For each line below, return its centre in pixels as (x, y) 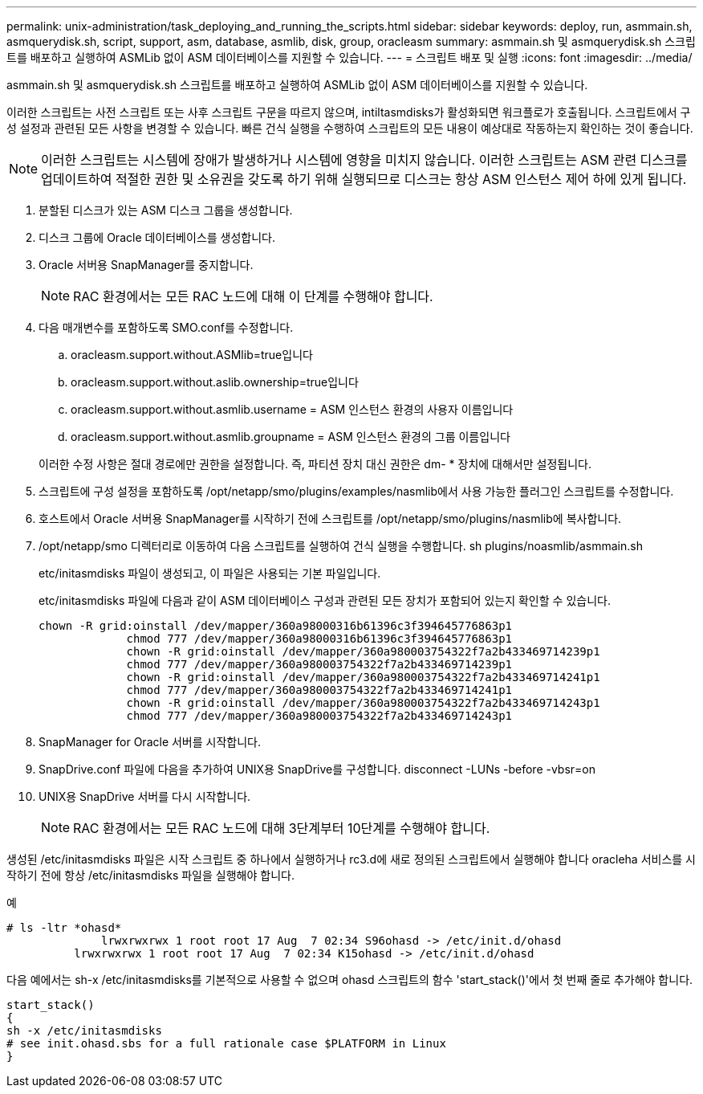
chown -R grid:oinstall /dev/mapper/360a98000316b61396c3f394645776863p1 (276, 626)
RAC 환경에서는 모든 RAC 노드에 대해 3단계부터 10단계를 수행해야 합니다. (282, 828)
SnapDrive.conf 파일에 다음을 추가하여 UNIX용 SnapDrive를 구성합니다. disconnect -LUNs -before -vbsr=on (317, 769)
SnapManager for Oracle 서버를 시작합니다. (150, 742)
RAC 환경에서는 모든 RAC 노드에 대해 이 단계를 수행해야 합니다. (253, 296)
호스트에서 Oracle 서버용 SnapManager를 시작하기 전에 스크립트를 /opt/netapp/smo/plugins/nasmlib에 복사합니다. (330, 518)
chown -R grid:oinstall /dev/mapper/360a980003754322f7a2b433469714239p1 (363, 651)
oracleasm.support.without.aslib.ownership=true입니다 (215, 382)
